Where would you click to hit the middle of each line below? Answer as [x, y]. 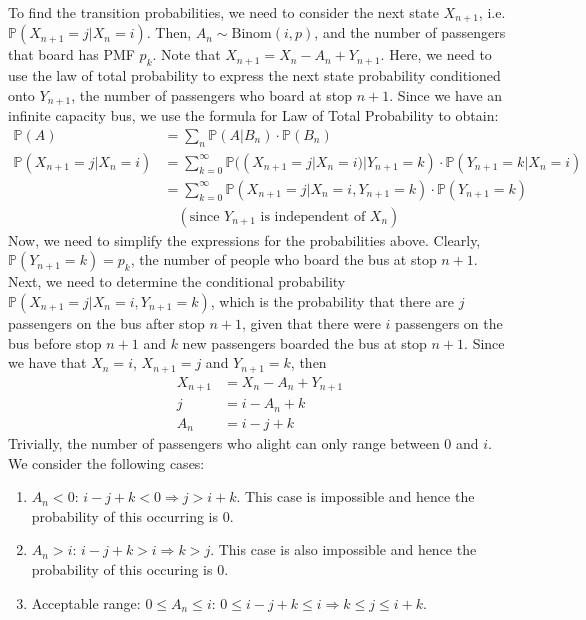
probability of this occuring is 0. [130, 569]
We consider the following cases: [106, 462]
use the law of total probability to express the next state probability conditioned [254, 75]
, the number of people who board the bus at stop [283, 259]
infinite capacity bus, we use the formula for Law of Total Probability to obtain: [253, 115]
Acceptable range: [86, 602]
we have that [47, 362]
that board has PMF [71, 54]
